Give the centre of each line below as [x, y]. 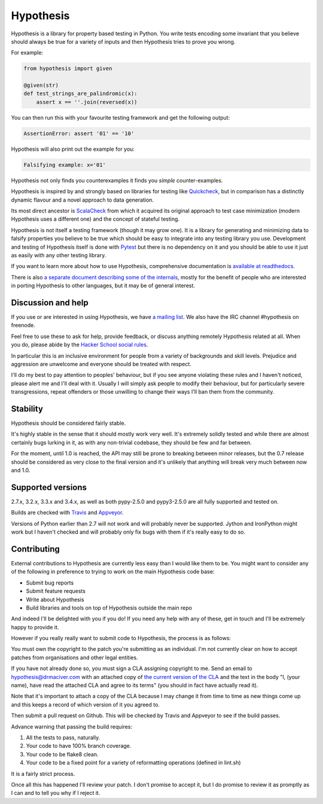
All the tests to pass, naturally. [63, 738]
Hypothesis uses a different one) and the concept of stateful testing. [95, 219]
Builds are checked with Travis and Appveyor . [67, 513]
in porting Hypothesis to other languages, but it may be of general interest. [103, 286]
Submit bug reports [50, 583]
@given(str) [41, 86]
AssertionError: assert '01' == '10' [79, 133]
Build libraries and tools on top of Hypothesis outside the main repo [109, 608]
